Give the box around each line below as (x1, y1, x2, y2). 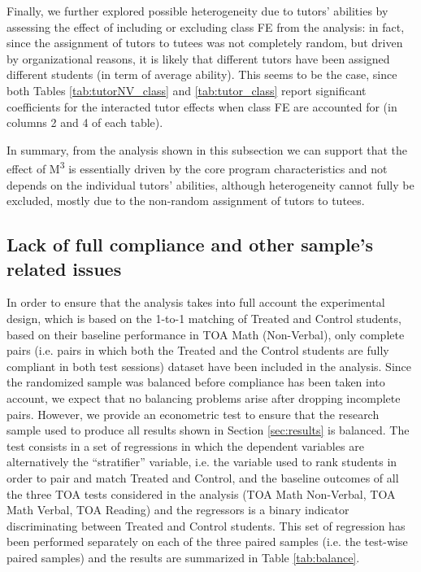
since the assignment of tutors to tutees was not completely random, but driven (7, 34, 403, 51)
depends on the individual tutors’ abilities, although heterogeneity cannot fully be (7, 176, 414, 193)
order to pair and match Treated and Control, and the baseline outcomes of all (7, 469, 399, 486)
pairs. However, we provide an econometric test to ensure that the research (7, 405, 380, 422)
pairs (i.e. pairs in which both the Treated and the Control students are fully (7, 342, 389, 359)
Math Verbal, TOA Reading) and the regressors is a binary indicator (7, 501, 349, 518)
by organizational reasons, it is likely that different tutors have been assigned (7, 50, 390, 67)
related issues (7, 255, 122, 281)
